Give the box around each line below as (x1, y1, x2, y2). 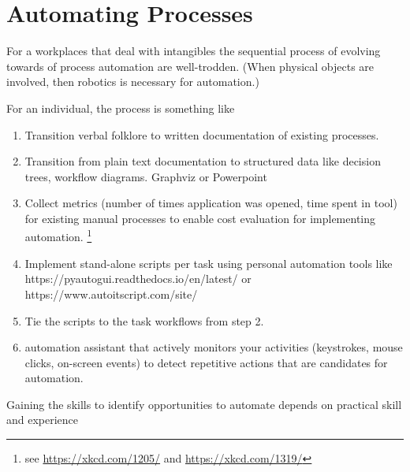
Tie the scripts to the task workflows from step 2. (24, 312, 264, 329)
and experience (6, 411, 79, 428)
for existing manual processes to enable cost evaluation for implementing (24, 210, 376, 226)
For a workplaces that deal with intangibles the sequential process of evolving (6, 43, 381, 59)
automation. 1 (24, 226, 92, 245)
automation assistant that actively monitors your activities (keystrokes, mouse (24, 339, 403, 355)
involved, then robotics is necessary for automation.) (6, 73, 259, 90)
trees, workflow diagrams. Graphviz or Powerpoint (24, 168, 267, 184)
